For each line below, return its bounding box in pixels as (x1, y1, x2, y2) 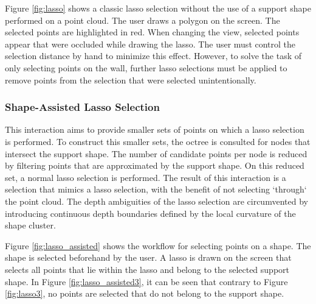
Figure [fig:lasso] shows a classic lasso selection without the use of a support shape (5, 2, 311, 14)
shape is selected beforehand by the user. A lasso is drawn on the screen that (5, 251, 292, 264)
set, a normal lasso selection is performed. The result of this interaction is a (5, 171, 286, 183)
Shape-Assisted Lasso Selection (5, 99, 160, 115)
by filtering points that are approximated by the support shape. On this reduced (5, 159, 304, 172)
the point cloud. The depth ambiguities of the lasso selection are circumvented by (5, 194, 308, 207)
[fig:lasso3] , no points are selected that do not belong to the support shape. (5, 287, 284, 300)
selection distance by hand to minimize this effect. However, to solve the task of (5, 49, 302, 62)
